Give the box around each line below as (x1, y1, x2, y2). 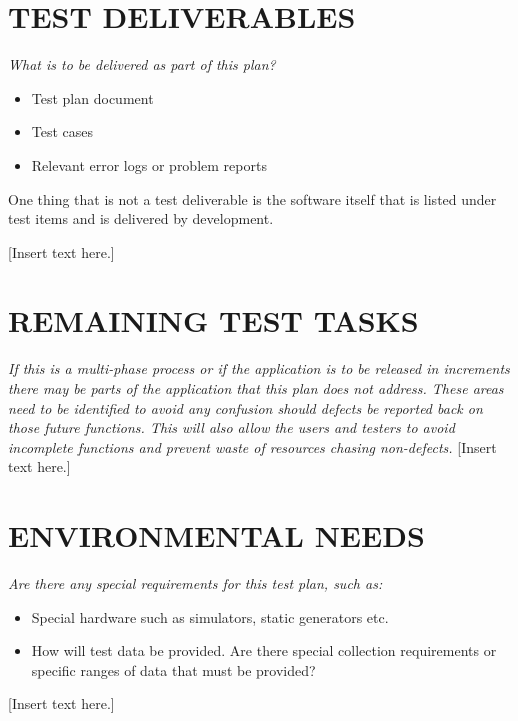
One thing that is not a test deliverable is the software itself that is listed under (8, 188, 497, 209)
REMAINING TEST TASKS (8, 300, 419, 341)
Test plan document (31, 87, 154, 108)
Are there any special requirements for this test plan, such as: (8, 573, 383, 594)
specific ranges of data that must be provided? (31, 659, 316, 680)
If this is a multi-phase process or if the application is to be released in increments (8, 358, 510, 379)
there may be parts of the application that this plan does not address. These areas (8, 378, 504, 398)
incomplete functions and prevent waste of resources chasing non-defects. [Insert (8, 436, 497, 457)
